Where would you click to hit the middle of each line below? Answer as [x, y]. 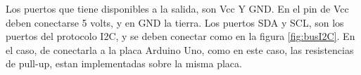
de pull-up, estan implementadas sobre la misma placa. [124, 63]
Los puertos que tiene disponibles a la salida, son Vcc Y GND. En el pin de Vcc [177, 8]
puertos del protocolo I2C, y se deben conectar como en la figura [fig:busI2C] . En [180, 36]
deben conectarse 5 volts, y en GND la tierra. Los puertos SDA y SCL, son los [175, 22]
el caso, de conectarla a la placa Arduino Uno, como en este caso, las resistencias [180, 49]
